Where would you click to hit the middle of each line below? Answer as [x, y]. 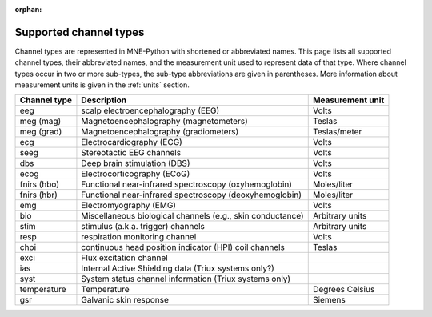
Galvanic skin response [125, 300]
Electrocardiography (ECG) [132, 142]
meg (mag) [40, 122]
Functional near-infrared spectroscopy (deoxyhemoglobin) [192, 195]
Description [104, 100]
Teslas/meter [337, 132]
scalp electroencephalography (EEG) [150, 110]
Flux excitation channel [124, 258]
